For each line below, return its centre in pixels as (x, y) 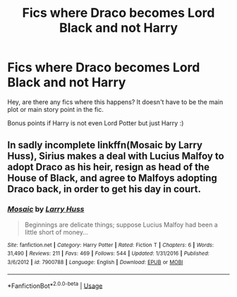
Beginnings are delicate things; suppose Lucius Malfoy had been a (121, 225)
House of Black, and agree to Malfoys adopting (112, 178)
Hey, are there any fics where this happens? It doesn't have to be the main (115, 102)
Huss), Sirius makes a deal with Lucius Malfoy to (116, 156)
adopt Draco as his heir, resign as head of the (109, 167)
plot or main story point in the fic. (56, 109)
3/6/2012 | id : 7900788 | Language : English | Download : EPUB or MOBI (95, 262)
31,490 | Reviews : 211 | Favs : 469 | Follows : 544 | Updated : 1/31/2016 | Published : (108, 254)
